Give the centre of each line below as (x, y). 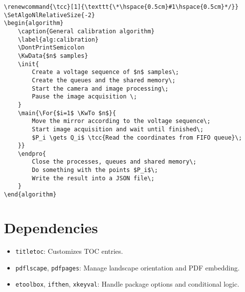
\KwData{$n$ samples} (53, 56)
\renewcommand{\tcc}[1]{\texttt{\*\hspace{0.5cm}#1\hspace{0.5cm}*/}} (121, 7)
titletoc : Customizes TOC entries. (69, 251)
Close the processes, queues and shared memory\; (114, 162)
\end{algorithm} (30, 195)
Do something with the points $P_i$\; (95, 170)
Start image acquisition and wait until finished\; (118, 129)
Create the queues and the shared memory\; (104, 80)
